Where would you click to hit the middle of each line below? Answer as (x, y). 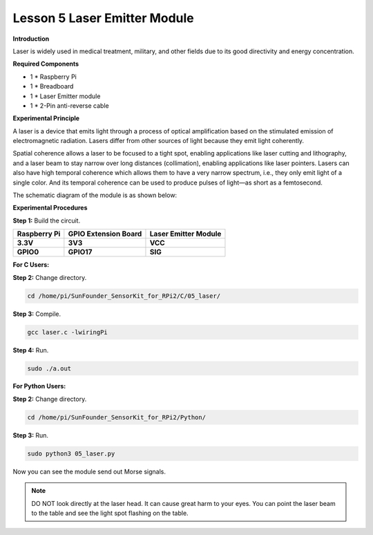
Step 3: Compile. (37, 314)
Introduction (31, 39)
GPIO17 (80, 252)
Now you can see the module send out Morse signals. (89, 471)
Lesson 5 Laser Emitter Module (104, 18)
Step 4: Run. (31, 350)
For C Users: (31, 265)
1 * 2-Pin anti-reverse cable (70, 105)
